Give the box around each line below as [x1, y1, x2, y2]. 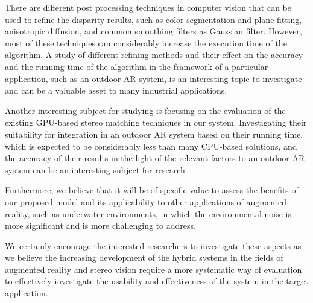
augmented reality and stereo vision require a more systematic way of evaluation [5, 263, 302, 275]
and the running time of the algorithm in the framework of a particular [5, 60, 268, 72]
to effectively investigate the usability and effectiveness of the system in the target [5, 275, 308, 287]
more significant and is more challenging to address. [5, 219, 196, 232]
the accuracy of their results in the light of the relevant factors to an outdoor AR [5, 151, 305, 164]
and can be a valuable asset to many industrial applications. [5, 84, 227, 97]
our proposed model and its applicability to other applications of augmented [5, 195, 287, 208]
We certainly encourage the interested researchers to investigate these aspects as [5, 239, 302, 252]
